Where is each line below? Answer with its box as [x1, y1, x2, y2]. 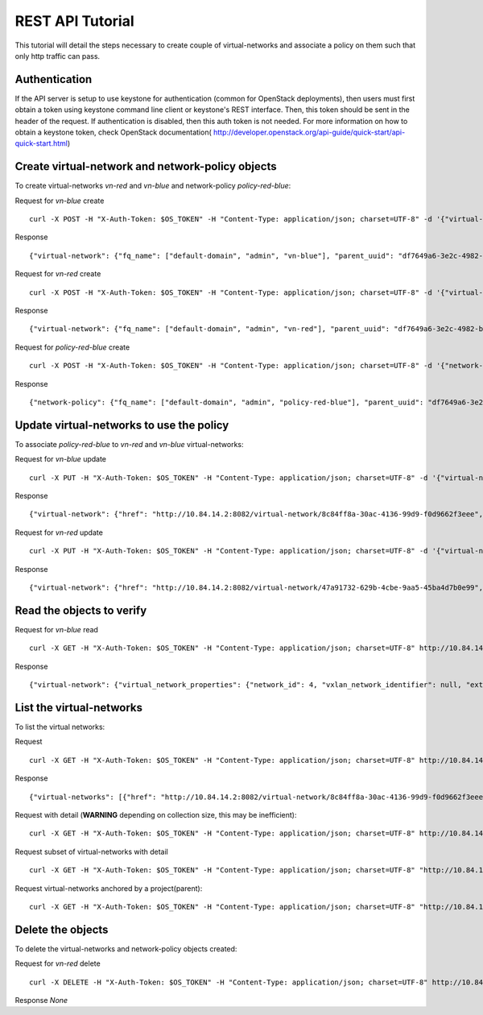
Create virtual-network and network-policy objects [14, 159, 277, 173]
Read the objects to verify [14, 603, 147, 617]
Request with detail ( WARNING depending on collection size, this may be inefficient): [14, 810, 297, 819]
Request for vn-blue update [14, 454, 107, 464]
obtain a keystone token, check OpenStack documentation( [14, 127, 213, 137]
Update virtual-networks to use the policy [14, 418, 229, 432]
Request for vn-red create [14, 269, 101, 279]
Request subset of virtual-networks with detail [14, 847, 168, 856]
